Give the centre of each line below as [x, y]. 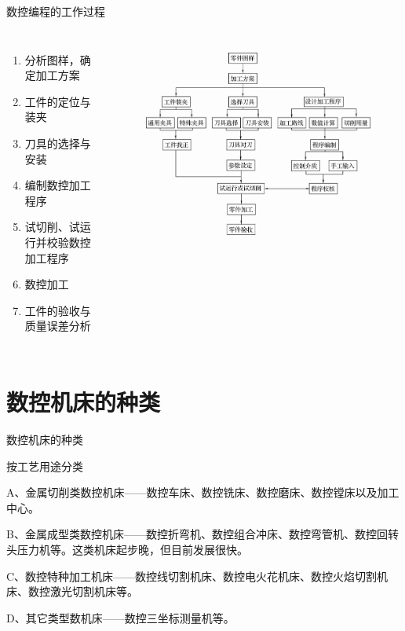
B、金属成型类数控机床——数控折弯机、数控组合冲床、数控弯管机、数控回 [197, 534]
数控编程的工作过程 [56, 11]
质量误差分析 [58, 326]
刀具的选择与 [58, 143]
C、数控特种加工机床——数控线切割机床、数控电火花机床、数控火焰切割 [192, 576]
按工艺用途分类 [45, 466]
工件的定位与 [58, 101]
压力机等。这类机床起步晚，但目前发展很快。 [132, 549]
